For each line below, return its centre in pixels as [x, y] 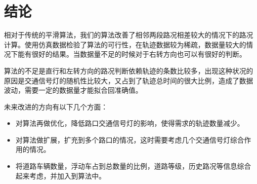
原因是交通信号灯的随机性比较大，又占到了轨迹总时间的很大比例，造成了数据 [128, 80]
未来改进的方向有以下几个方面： [56, 106]
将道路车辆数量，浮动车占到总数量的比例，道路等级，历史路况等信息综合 [133, 166]
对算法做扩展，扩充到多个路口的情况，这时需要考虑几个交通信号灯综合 [130, 139]
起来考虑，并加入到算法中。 [61, 175]
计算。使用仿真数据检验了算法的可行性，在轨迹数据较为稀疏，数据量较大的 [125, 44]
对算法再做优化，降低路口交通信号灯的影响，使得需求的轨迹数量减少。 [130, 123]
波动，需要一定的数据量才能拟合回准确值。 [73, 90]
